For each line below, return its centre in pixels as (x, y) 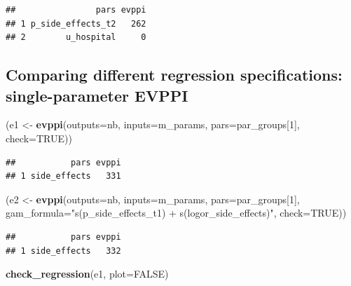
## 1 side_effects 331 (63, 176)
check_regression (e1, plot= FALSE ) (87, 274)
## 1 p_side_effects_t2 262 (76, 23)
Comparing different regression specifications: (174, 75)
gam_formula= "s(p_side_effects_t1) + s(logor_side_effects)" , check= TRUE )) (176, 213)
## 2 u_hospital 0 (76, 38)
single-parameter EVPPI (97, 95)
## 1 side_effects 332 (63, 251)
